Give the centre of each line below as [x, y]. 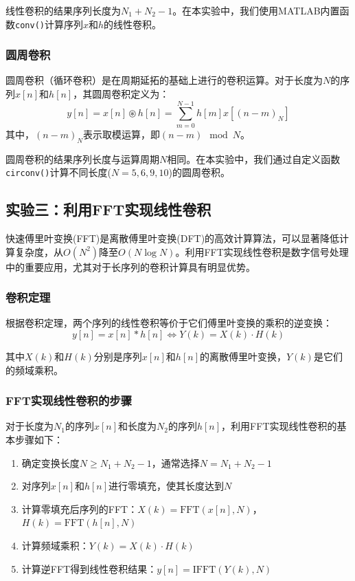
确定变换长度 [50, 462]
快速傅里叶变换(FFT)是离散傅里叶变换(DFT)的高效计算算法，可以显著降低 [173, 238]
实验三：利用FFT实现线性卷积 [108, 209]
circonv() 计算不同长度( [58, 172]
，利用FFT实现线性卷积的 [279, 426]
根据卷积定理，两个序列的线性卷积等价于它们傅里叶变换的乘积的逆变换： [169, 323]
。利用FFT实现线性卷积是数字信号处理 [262, 251]
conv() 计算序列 [49, 24]
